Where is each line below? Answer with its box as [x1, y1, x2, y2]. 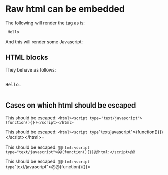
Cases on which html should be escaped [5, 101, 136, 110]
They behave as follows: [5, 66, 56, 73]
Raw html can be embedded [5, 3, 125, 15]
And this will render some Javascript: [5, 39, 83, 45]
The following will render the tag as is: [5, 20, 85, 26]
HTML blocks [5, 53, 48, 62]
